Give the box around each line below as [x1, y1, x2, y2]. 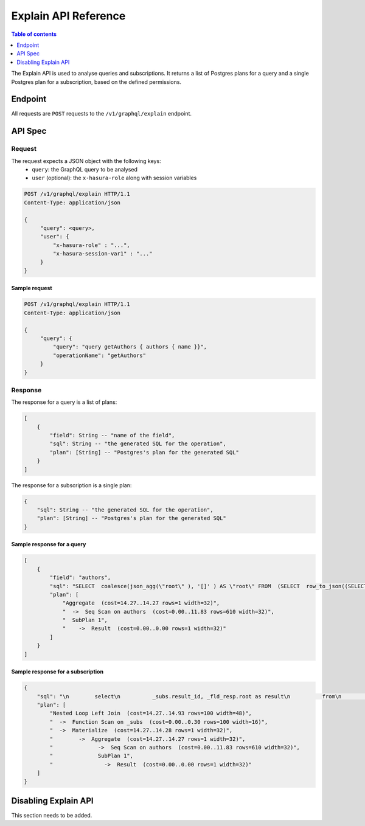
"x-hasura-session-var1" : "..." [52, 250, 153, 257]
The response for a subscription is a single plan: [11, 481, 132, 489]
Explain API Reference [11, 9, 126, 23]
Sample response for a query [11, 541, 86, 548]
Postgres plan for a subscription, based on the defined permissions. [11, 78, 182, 85]
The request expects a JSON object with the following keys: [11, 157, 161, 164]
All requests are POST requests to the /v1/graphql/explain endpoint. [11, 110, 192, 117]
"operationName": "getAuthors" [52, 352, 146, 359]
